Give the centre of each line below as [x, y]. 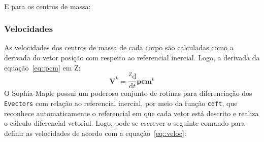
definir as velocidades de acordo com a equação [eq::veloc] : [95, 133]
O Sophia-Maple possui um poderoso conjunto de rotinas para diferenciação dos [128, 93]
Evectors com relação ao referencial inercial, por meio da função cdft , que [121, 103]
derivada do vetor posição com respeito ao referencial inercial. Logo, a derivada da [132, 57]
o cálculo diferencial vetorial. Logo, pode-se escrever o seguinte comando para [125, 123]
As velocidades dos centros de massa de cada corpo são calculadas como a [119, 47]
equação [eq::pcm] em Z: [42, 67]
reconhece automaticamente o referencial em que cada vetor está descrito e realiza [131, 113]
